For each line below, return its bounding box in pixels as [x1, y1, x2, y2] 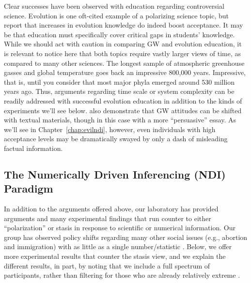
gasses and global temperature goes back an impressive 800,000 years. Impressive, [4, 67, 246, 77]
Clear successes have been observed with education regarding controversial [4, 1, 224, 11]
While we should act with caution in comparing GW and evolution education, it [4, 39, 242, 49]
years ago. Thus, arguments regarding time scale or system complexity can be [4, 86, 235, 96]
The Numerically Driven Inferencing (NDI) [4, 166, 226, 181]
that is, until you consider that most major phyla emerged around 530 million [4, 76, 235, 87]
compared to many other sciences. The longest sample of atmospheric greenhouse [4, 58, 245, 68]
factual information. [4, 143, 63, 153]
